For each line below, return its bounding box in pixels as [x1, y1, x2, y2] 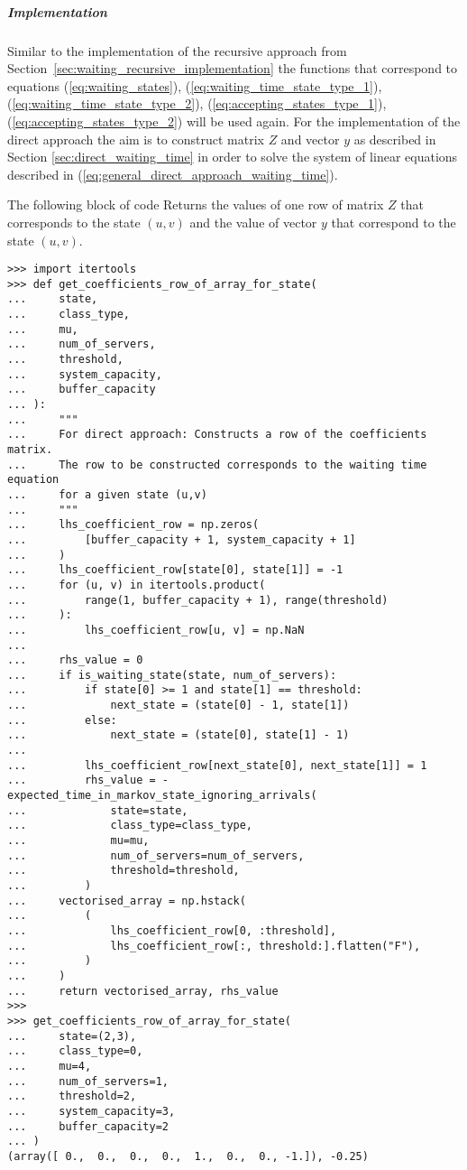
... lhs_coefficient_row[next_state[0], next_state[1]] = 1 [7, 758, 427, 772]
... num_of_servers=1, [7, 1074, 169, 1088]
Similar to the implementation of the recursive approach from [7, 41, 347, 60]
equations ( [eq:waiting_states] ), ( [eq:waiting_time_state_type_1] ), [7, 76, 382, 95]
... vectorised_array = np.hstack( [7, 894, 246, 907]
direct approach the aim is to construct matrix [7, 129, 264, 148]
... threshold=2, [7, 1090, 137, 1103]
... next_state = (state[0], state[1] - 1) [7, 729, 350, 742]
